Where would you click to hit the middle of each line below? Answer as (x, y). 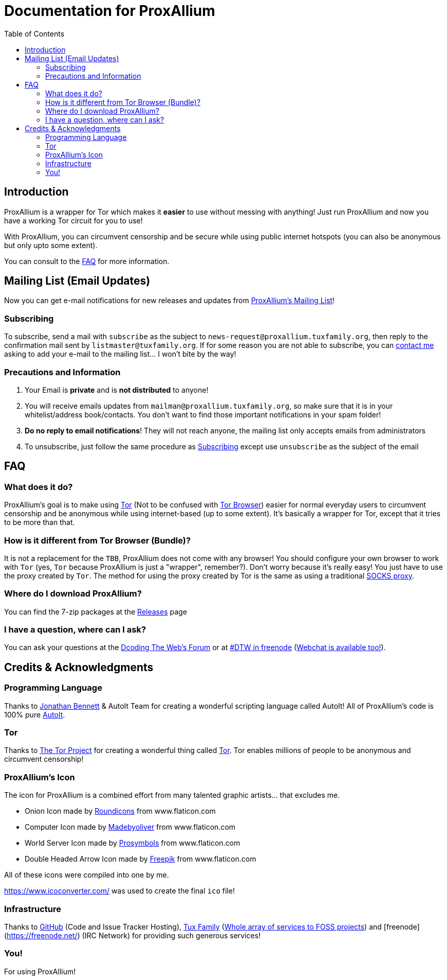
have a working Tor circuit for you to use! (73, 220)
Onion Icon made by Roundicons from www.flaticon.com (120, 811)
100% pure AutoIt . (35, 714)
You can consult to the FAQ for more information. (87, 261)
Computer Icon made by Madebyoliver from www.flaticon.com (130, 827)
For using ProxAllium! (40, 971)
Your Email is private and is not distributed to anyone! (117, 390)
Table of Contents (34, 33)
